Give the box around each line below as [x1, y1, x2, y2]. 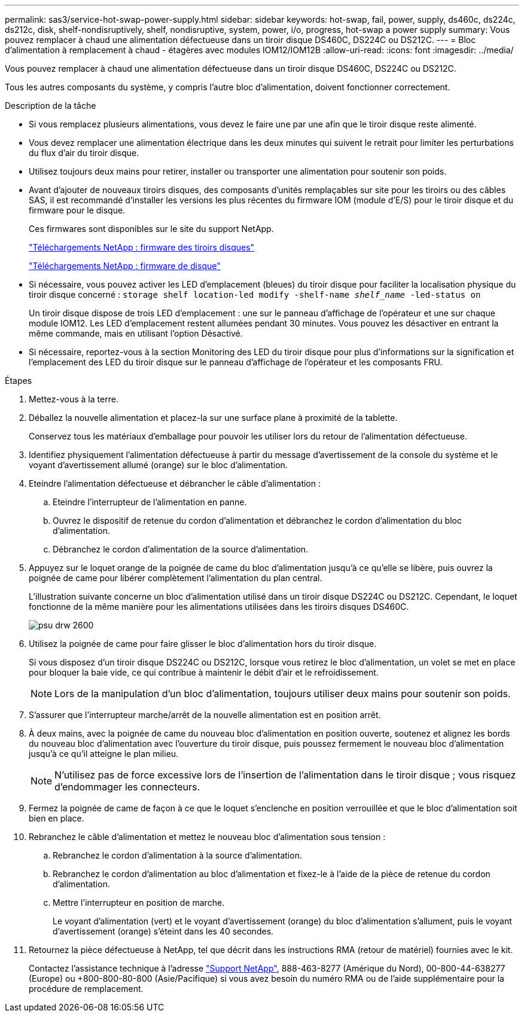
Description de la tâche [5, 100, 96, 111]
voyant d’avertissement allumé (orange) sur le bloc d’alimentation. [29, 460, 288, 470]
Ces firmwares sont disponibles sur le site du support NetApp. [29, 224, 274, 234]
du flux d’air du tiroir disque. [29, 148, 139, 158]
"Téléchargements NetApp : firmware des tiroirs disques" [29, 242, 255, 252]
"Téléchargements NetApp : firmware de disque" [29, 261, 221, 271]
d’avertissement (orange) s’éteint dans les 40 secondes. [53, 926, 274, 936]
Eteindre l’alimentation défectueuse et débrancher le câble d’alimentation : [29, 478, 321, 488]
